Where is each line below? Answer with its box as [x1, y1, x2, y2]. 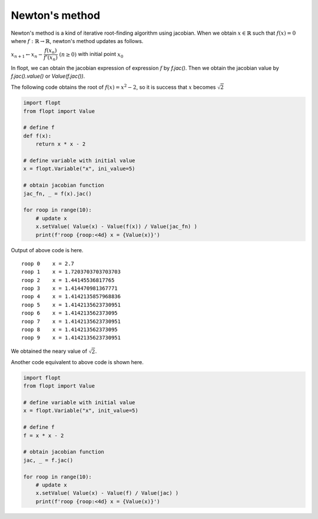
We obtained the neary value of [11, 348, 88, 355]
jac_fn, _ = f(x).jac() [23, 190, 92, 197]
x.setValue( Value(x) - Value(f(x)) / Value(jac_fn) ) [35, 223, 197, 230]
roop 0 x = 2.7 [21, 260, 75, 267]
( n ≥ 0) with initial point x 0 [59, 51, 124, 59]
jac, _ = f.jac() [23, 457, 74, 464]
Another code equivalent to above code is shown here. [11, 358, 144, 365]
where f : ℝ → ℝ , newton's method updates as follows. [11, 37, 144, 44]
